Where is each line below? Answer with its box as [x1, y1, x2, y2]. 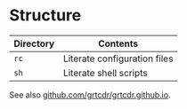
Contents [97, 37, 139, 50]
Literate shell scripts [62, 66, 149, 79]
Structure [9, 5, 82, 26]
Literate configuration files [62, 52, 174, 65]
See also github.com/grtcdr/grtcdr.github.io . [9, 90, 171, 100]
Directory [13, 37, 55, 50]
